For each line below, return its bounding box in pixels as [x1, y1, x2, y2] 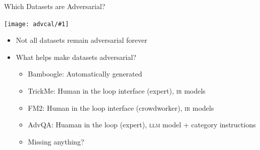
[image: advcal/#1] [4, 20, 69, 28]
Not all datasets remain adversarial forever [16, 35, 147, 45]
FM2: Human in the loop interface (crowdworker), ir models [28, 102, 214, 113]
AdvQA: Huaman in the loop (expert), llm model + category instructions [28, 119, 256, 130]
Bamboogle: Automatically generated [28, 68, 142, 79]
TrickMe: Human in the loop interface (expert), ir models [28, 86, 206, 96]
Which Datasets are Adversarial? [4, 1, 106, 11]
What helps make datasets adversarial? [16, 51, 136, 62]
